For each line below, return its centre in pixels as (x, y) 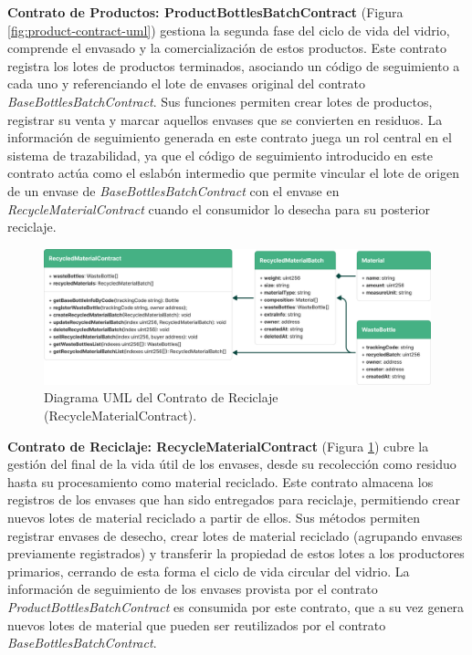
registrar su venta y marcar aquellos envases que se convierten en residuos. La (225, 119)
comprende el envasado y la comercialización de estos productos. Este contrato (227, 48)
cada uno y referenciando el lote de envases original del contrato (186, 83)
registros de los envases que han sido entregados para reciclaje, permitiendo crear (234, 499)
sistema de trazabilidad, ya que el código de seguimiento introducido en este (220, 155)
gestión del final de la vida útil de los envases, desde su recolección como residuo (232, 464)
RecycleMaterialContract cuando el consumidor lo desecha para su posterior (219, 208)
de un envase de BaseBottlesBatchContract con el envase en (173, 190)
